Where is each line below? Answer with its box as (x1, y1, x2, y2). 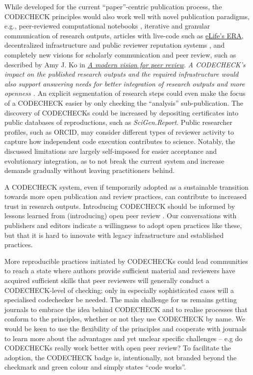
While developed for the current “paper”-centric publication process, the (4, 1, 222, 11)
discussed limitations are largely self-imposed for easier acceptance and (4, 145, 217, 156)
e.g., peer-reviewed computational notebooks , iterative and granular (4, 21, 210, 31)
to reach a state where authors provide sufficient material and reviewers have (4, 265, 235, 276)
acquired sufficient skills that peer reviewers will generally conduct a (4, 275, 209, 286)
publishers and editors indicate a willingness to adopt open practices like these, (4, 220, 242, 231)
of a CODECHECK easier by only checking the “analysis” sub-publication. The (4, 97, 244, 108)
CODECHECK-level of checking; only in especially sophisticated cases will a (4, 285, 234, 295)
